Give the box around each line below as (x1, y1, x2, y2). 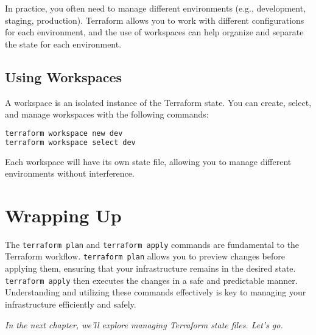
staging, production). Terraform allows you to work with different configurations (5, 13, 304, 26)
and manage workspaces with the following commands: (5, 108, 209, 121)
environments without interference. (5, 167, 135, 180)
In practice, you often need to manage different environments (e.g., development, (5, 2, 306, 14)
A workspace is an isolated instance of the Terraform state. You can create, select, (5, 96, 312, 108)
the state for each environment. (5, 37, 122, 50)
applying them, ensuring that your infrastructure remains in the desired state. (5, 262, 296, 275)
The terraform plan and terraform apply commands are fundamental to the (5, 238, 300, 250)
